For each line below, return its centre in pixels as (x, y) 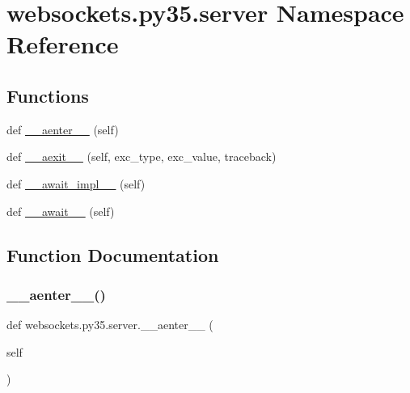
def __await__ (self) (61, 211)
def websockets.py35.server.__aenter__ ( (110, 325)
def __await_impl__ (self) (76, 183)
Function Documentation (113, 254)
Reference (63, 44)
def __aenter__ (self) (63, 129)
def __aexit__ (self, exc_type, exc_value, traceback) (142, 156)
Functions (48, 95)
